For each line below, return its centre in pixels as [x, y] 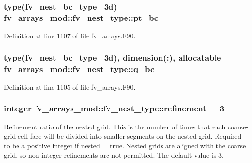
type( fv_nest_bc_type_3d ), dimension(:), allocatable [113, 57]
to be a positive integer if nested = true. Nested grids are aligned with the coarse [125, 145]
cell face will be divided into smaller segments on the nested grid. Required [130, 136]
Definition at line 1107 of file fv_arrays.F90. [70, 36]
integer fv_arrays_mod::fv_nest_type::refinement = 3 [114, 108]
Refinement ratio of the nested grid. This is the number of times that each [115, 126]
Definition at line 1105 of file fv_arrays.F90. [70, 86]
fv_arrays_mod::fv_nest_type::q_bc [79, 68]
